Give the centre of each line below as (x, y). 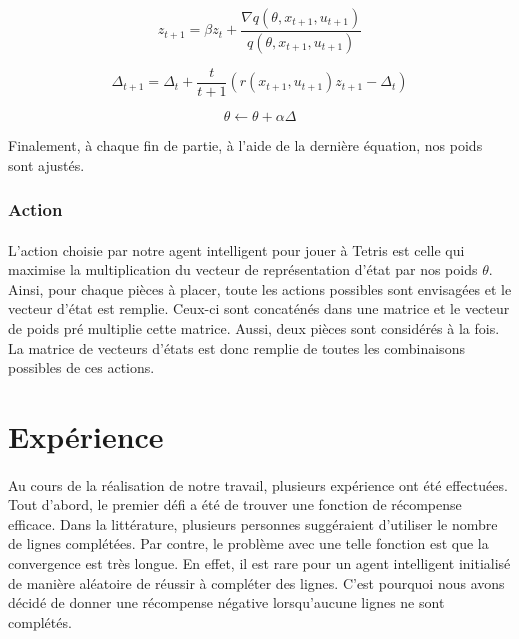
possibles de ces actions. (81, 367)
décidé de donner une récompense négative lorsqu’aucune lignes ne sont (226, 602)
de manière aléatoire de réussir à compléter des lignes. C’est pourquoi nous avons (256, 582)
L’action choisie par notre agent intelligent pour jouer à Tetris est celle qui (236, 249)
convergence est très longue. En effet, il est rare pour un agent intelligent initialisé (259, 563)
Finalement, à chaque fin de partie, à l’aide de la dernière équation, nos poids (245, 144)
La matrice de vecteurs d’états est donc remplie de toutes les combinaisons (236, 347)
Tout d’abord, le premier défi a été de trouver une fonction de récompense (235, 504)
